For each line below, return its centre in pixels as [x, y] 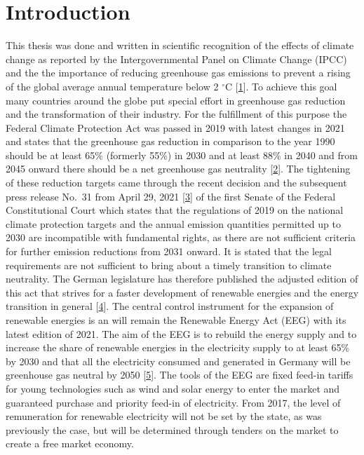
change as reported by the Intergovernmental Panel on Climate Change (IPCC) [176, 59]
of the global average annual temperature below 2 [112, 86]
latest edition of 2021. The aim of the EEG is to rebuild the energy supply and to [181, 333]
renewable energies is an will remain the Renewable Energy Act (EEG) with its [176, 320]
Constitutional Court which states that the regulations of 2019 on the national [175, 210]
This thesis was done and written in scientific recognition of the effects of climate [180, 45]
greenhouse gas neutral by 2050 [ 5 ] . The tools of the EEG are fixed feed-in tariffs [180, 375]
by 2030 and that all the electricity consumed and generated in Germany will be [178, 361]
